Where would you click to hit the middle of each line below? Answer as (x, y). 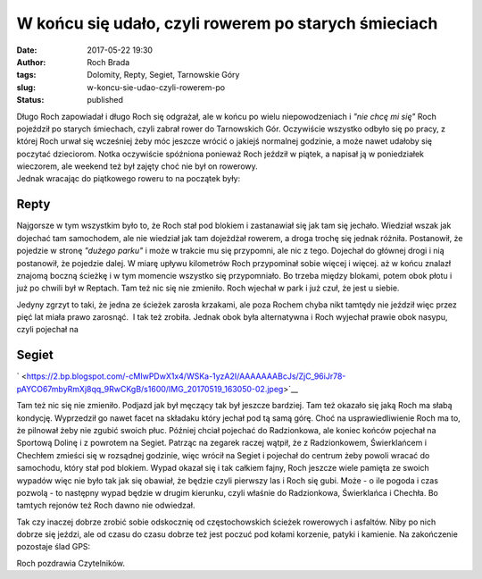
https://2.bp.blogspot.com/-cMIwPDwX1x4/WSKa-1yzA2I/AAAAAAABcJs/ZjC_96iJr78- (186, 376)
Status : (30, 100)
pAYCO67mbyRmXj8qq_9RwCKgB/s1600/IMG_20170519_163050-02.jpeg (150, 389)
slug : (26, 87)
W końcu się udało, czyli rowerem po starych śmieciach (227, 23)
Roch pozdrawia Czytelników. (71, 563)
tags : (26, 75)
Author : (31, 62)
